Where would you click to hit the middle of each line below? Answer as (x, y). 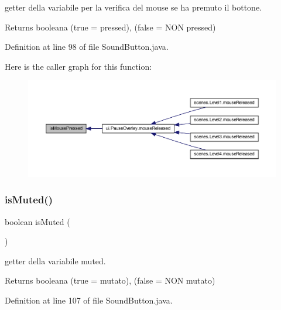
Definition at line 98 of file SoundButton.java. (87, 47)
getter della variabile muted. (55, 260)
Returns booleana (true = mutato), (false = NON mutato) (110, 280)
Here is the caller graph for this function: (78, 66)
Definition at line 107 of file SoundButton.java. (89, 300)
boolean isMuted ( (37, 221)
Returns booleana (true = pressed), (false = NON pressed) (110, 27)
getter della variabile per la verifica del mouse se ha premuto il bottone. (133, 7)
